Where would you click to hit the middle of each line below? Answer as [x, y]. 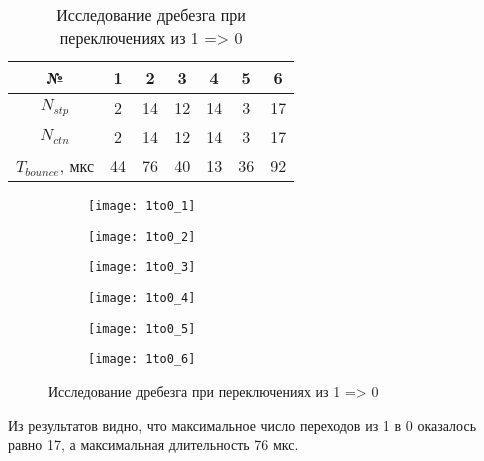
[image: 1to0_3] [142, 267]
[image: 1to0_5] [142, 328]
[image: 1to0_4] [142, 297]
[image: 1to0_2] [142, 236]
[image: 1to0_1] [142, 206]
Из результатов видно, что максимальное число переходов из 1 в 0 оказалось [242, 424]
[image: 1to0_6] [142, 359]
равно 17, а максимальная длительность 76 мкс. [153, 444]
